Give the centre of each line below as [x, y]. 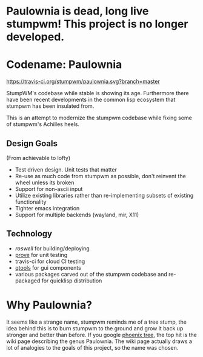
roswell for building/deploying [52, 248]
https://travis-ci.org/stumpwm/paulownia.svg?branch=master [83, 82]
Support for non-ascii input [49, 189]
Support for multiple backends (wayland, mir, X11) [77, 215]
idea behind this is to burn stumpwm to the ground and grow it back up [95, 328]
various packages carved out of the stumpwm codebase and [91, 274]
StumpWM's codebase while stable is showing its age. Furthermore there [98, 93]
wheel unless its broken [45, 182]
